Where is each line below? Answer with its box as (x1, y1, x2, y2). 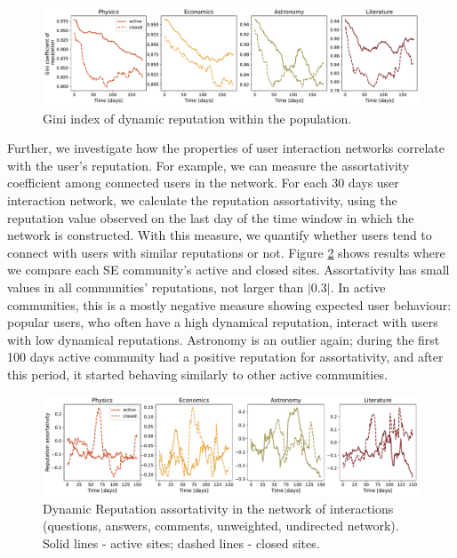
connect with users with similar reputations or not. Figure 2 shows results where (7, 243, 445, 261)
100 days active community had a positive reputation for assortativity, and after (7, 347, 444, 366)
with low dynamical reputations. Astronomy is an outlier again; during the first (7, 330, 440, 348)
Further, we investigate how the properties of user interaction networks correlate (7, 139, 445, 157)
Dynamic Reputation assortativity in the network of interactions (43, 498, 394, 517)
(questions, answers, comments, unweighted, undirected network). (43, 516, 399, 535)
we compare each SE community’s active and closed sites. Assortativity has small (7, 260, 450, 279)
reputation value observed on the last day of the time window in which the (7, 208, 414, 227)
